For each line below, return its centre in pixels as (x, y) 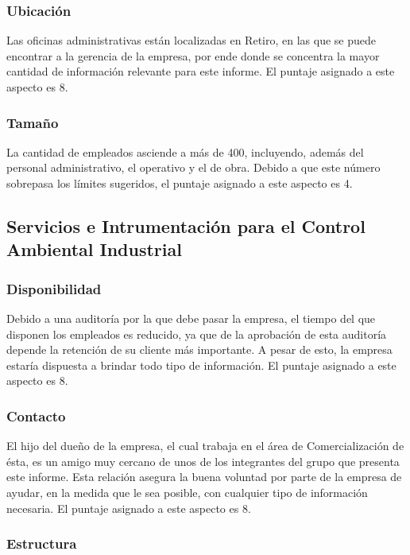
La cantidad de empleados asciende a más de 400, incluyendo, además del (185, 151)
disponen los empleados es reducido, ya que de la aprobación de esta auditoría (197, 334)
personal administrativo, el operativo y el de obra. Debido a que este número (193, 167)
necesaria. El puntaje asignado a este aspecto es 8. (129, 508)
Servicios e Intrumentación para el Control (186, 225)
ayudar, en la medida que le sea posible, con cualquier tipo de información (187, 492)
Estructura (42, 543)
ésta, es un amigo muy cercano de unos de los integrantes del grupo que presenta (203, 461)
